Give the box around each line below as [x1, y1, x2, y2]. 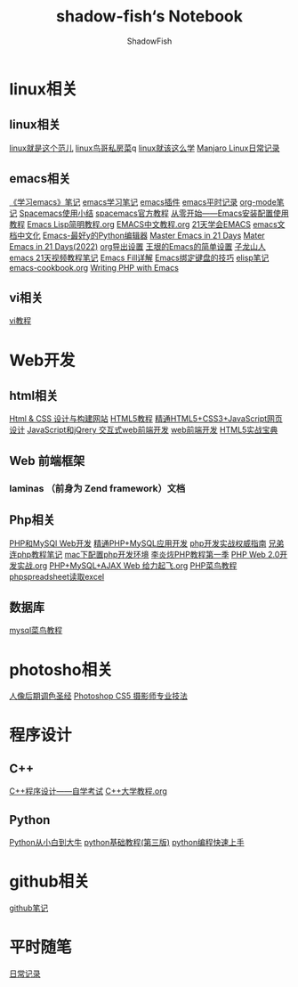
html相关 [9, 387, 59, 403]
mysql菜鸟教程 [9, 625, 63, 636]
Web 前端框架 [9, 453, 85, 469]
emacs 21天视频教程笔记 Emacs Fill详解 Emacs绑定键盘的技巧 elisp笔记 [9, 252, 270, 263]
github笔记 [9, 902, 49, 913]
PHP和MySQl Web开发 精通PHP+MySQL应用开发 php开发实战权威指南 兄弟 [9, 537, 285, 549]
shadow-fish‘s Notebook [56, 6, 243, 27]
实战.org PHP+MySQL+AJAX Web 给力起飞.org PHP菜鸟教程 [16, 559, 238, 571]
